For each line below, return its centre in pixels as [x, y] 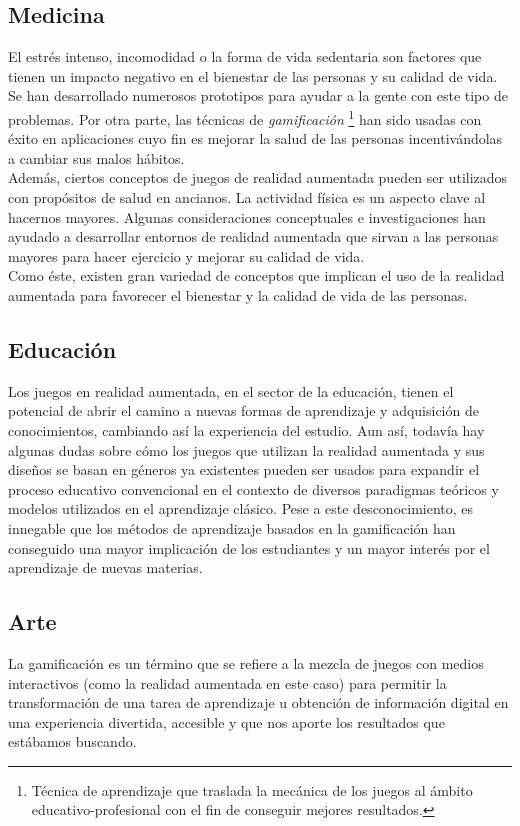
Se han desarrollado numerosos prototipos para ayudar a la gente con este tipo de [258, 95]
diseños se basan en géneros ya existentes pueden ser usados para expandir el [244, 469]
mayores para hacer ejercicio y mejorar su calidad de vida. [186, 255]
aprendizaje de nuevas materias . [105, 567]
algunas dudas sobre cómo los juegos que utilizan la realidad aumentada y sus [246, 449]
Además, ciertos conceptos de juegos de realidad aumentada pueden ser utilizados [258, 177]
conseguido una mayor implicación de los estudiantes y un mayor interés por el [249, 547]
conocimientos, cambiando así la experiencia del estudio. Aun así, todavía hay [246, 429]
